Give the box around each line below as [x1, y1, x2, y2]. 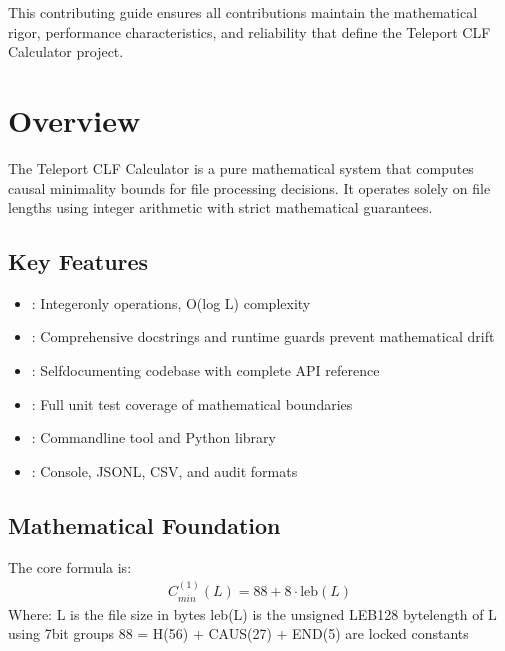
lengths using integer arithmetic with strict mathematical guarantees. [8, 197, 433, 218]
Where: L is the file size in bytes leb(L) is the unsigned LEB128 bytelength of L [8, 603, 497, 624]
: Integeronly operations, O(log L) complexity [31, 292, 311, 313]
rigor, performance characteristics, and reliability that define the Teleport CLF [8, 21, 491, 42]
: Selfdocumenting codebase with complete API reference [31, 360, 380, 381]
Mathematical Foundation [8, 509, 281, 540]
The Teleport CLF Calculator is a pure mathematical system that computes [8, 157, 474, 178]
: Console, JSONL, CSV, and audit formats [31, 460, 298, 481]
